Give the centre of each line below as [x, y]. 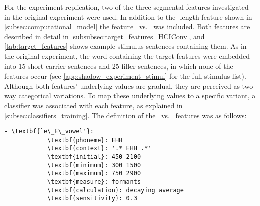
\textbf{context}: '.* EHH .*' [99, 148]
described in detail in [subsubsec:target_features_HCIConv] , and [104, 36]
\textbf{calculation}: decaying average [115, 190]
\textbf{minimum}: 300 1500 [94, 165]
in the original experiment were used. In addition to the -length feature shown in [128, 16]
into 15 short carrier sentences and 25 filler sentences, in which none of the [119, 66]
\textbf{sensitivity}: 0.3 [92, 199]
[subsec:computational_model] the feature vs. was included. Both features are [127, 26]
